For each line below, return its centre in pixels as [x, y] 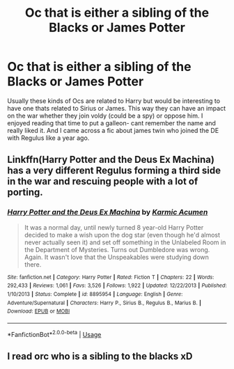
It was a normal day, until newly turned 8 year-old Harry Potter [114, 227]
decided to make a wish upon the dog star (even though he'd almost [122, 235]
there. [33, 264]
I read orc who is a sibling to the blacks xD [100, 356]
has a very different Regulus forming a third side [114, 171]
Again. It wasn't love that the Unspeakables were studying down [116, 257]
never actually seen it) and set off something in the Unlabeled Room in [125, 242]
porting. [25, 193]
